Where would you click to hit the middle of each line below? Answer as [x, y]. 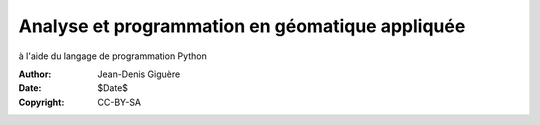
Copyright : [41, 102]
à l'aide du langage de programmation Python [112, 56]
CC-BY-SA [119, 102]
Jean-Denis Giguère [139, 74]
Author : [35, 74]
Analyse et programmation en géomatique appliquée [242, 26]
